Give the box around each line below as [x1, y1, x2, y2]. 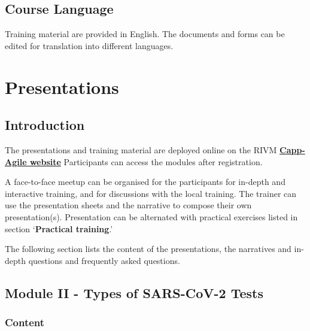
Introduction [5, 116, 85, 134]
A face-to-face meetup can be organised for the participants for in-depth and [5, 175, 285, 188]
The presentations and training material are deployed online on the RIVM [5, 143, 277, 156]
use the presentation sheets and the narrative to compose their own [5, 199, 252, 211]
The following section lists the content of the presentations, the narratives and [5, 242, 291, 255]
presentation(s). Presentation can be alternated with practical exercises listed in [5, 210, 298, 223]
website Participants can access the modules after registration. [29, 155, 263, 168]
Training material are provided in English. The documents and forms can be [5, 28, 285, 40]
